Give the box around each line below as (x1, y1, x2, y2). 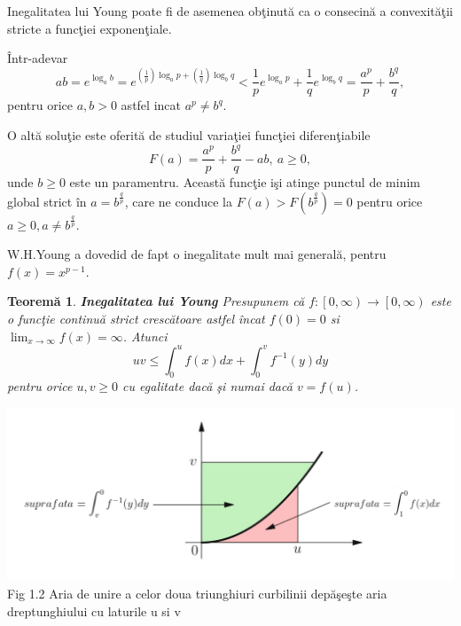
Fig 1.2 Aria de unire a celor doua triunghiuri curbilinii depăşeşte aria (7, 584, 387, 603)
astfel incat (121, 96, 181, 114)
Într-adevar (7, 49, 68, 67)
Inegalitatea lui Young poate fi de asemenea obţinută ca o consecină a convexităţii (7, 2, 453, 20)
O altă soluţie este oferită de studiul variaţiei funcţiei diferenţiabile (7, 125, 371, 144)
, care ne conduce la (124, 192, 232, 210)
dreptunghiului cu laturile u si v (7, 601, 181, 620)
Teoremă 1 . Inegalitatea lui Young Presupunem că (7, 292, 305, 310)
